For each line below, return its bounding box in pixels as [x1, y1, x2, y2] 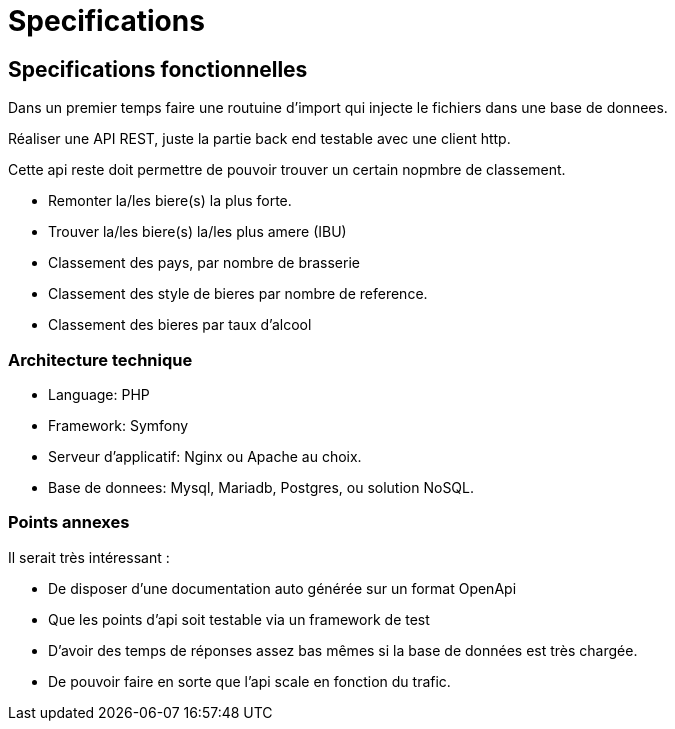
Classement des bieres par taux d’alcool [48, 316, 312, 334]
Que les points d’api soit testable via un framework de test [48, 610, 430, 628]
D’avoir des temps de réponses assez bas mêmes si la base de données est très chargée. [48, 641, 638, 659]
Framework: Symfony [48, 416, 189, 434]
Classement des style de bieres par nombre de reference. [48, 285, 428, 303]
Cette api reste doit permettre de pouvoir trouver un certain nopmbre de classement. [8, 161, 566, 179]
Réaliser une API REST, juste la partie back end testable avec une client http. [8, 130, 511, 148]
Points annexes [8, 512, 130, 533]
